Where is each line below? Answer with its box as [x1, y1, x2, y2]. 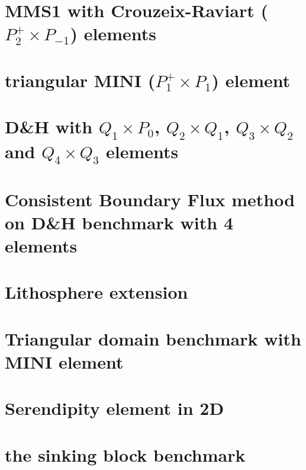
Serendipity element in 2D [5, 396, 224, 420]
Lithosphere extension [5, 280, 188, 304]
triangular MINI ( [5, 68, 156, 92]
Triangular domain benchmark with [5, 326, 301, 350]
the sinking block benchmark [5, 442, 246, 466]
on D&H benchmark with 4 [5, 210, 234, 234]
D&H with [5, 114, 93, 139]
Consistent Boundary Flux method [5, 187, 295, 211]
